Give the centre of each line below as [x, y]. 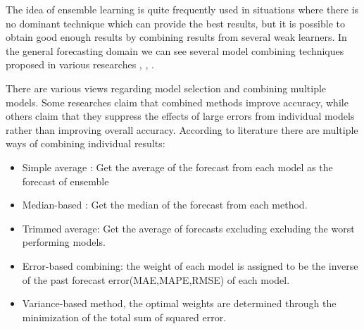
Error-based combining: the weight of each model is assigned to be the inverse [190, 265]
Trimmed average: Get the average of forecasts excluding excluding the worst [188, 228]
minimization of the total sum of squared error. [124, 317]
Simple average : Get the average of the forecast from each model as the [177, 167]
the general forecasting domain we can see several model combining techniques [175, 50]
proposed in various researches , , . [80, 64]
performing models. [64, 242]
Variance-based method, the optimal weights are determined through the [179, 303]
